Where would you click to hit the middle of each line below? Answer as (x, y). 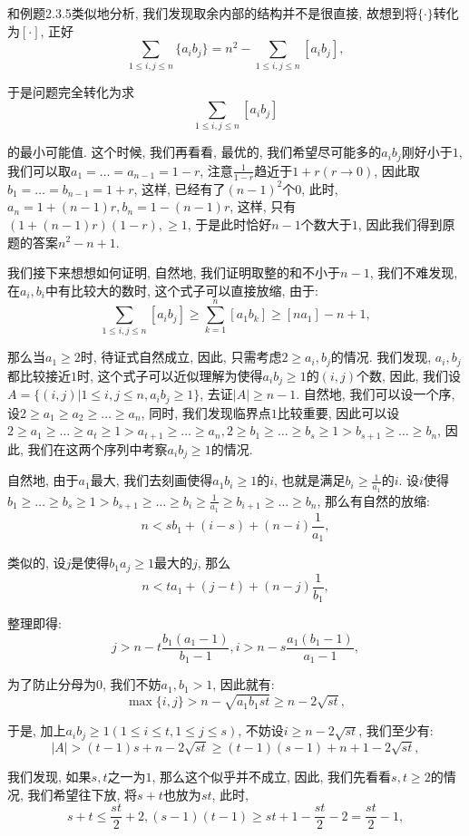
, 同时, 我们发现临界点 (206, 412)
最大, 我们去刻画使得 (151, 480)
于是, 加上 (37, 730)
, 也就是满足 (310, 480)
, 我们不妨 (132, 684)
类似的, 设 (37, 563)
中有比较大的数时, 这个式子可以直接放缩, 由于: (182, 290)
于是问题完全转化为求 (71, 91)
